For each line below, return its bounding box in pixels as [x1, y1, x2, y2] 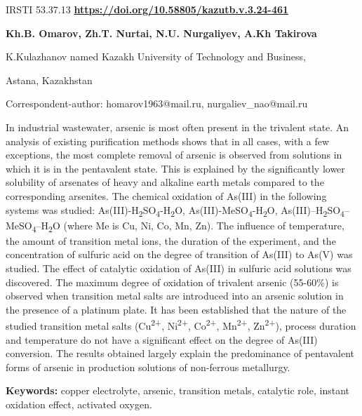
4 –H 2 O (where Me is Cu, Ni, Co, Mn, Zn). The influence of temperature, [32, 217, 344, 234]
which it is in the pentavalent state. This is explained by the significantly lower [6, 161, 345, 175]
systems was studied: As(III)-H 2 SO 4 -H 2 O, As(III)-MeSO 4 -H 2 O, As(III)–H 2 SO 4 [6, 202, 344, 219]
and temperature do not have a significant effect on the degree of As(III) [6, 332, 318, 347]
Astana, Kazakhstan [6, 72, 93, 87]
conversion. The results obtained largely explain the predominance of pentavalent [6, 346, 355, 361]
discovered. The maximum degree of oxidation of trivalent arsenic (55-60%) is [6, 274, 339, 289]
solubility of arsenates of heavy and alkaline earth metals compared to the [6, 175, 324, 189]
